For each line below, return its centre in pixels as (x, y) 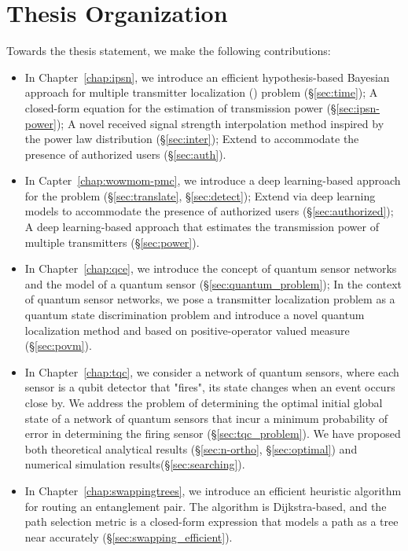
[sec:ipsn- (358, 107)
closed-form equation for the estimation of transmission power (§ (180, 107)
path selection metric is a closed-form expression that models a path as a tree (211, 522)
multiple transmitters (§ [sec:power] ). (112, 242)
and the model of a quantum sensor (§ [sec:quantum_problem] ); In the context (213, 283)
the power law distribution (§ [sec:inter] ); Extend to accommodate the (192, 139)
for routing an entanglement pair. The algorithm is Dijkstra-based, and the (206, 506)
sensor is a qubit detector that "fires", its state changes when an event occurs (210, 387)
